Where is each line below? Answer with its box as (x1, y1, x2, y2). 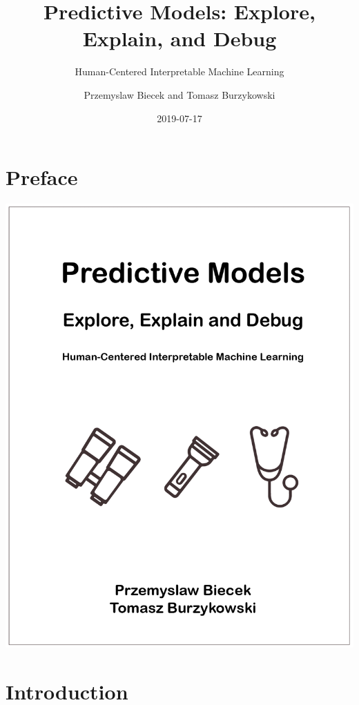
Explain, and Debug (82, 24, 277, 52)
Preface (6, 163, 78, 191)
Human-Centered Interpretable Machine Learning (75, 64, 284, 79)
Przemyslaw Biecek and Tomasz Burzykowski (84, 87, 275, 102)
